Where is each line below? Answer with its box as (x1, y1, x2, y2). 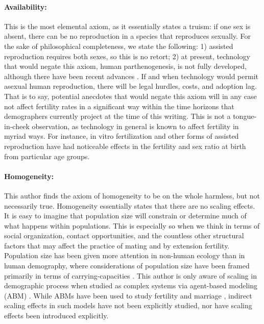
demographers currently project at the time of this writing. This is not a (4, 111, 231, 121)
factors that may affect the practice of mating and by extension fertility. (4, 240, 230, 251)
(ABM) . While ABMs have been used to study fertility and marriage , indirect (4, 290, 252, 301)
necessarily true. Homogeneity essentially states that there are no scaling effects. (4, 200, 255, 211)
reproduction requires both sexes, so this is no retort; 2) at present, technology (4, 51, 250, 61)
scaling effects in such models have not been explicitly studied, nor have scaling (4, 300, 252, 311)
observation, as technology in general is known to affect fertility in (32, 120, 239, 131)
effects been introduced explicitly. (4, 310, 109, 321)
